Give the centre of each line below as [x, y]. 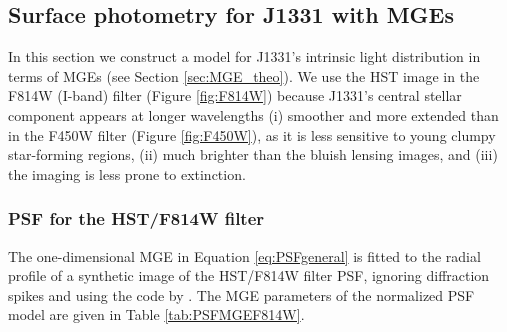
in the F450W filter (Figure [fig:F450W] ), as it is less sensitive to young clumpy [252, 134]
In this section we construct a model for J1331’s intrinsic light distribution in [244, 56]
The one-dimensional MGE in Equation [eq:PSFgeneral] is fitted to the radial [244, 255]
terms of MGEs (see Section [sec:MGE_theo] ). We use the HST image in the [244, 75]
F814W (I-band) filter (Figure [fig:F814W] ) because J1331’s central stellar [235, 95]
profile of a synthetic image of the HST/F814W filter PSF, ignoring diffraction [249, 275]
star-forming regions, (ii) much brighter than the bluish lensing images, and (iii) [253, 154]
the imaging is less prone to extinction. [127, 173]
